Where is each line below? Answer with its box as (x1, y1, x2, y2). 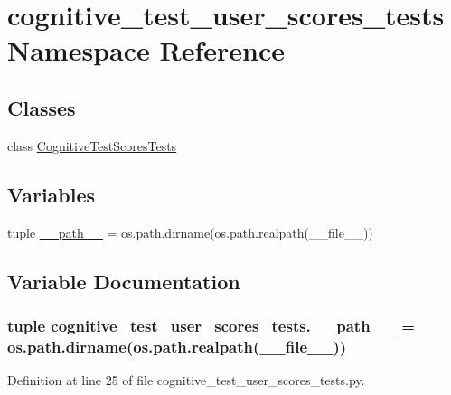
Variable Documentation (7, 267, 240, 295)
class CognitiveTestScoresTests (7, 136, 177, 155)
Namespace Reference (7, 32, 285, 69)
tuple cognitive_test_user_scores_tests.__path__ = (7, 314, 415, 336)
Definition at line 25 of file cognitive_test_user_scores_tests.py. (7, 371, 365, 390)
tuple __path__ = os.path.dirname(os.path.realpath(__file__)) (7, 222, 373, 241)
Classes (7, 93, 76, 121)
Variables (7, 180, 96, 208)
